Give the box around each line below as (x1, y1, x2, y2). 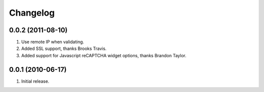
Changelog (9, 7, 55, 18)
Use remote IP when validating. (21, 39, 84, 45)
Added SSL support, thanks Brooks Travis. (21, 46, 107, 51)
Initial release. (21, 78, 49, 84)
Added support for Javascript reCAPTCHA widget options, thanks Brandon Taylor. (21, 52, 187, 58)
